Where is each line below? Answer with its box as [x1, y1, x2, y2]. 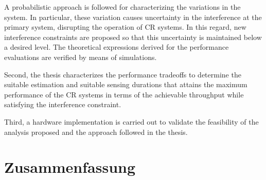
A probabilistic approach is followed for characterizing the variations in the [4, 2, 241, 12]
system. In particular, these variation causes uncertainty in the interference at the [4, 11, 262, 22]
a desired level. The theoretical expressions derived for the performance [4, 42, 229, 52]
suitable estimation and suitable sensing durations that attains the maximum [4, 79, 247, 90]
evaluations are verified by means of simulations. [4, 51, 157, 62]
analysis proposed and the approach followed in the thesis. [4, 126, 188, 137]
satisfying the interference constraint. [4, 99, 121, 110]
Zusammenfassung [4, 156, 136, 177]
